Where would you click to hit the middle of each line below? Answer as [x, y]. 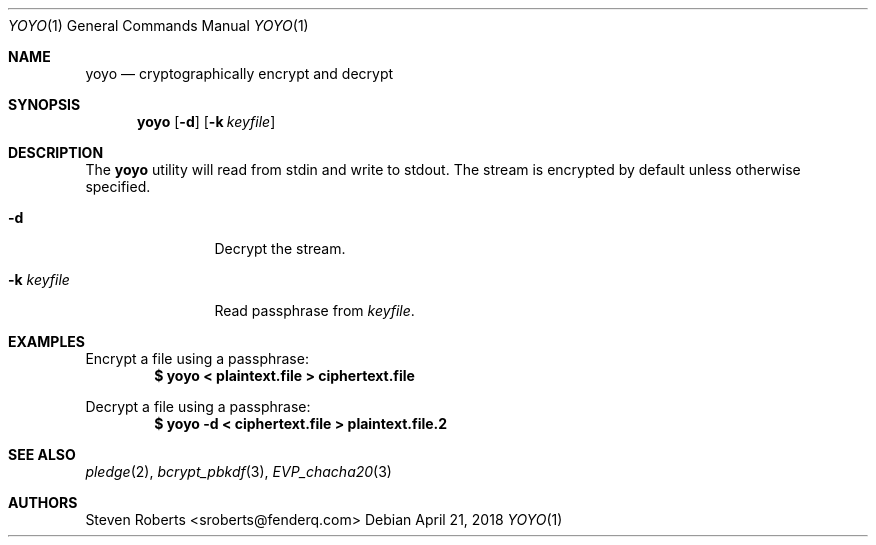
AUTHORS [43, 502]
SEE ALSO [42, 454]
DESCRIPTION [56, 152]
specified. [118, 186]
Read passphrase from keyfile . [314, 310]
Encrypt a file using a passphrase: [197, 358]
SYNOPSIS [44, 104]
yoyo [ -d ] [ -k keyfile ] [206, 121]
